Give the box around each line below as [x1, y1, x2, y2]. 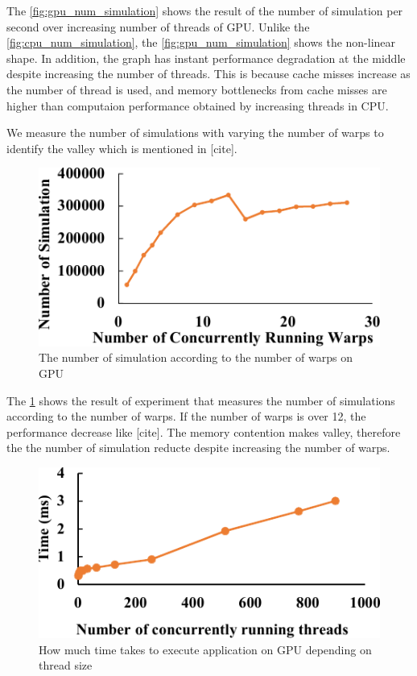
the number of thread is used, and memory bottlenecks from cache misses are [6, 81, 387, 97]
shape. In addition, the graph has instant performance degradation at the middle [6, 49, 406, 66]
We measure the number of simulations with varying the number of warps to [6, 124, 384, 141]
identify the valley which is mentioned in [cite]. [6, 139, 237, 156]
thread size [39, 657, 93, 674]
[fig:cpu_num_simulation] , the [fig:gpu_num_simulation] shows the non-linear [6, 34, 396, 51]
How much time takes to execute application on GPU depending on [39, 641, 372, 657]
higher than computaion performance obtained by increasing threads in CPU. [6, 97, 389, 114]
